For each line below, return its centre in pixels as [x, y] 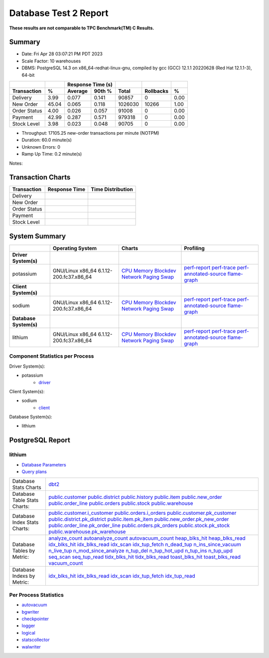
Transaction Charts [40, 177]
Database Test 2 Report [59, 13]
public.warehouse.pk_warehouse [87, 532]
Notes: [16, 163]
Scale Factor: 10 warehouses [51, 61]
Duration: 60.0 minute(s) [47, 140]
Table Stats [25, 500]
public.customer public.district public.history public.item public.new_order [135, 497]
